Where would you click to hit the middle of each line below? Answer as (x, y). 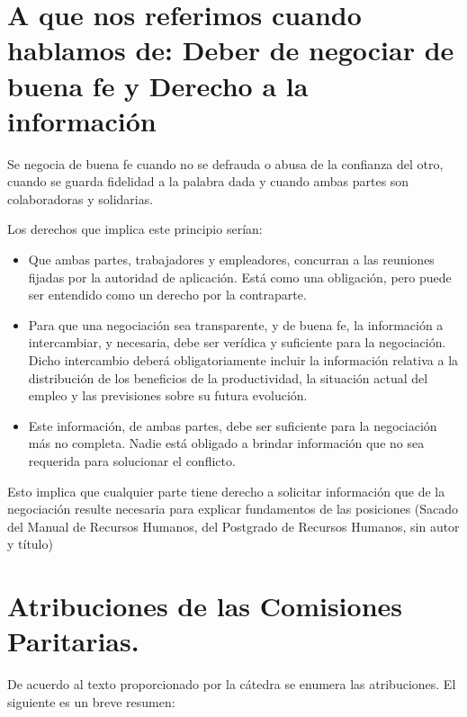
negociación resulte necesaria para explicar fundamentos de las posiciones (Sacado (233, 509)
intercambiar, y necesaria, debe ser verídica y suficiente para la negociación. (237, 342)
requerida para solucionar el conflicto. (132, 461)
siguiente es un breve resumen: (91, 701)
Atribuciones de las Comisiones (205, 606)
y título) (30, 544)
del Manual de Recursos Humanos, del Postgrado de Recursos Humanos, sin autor (233, 526)
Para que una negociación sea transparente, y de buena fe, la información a (236, 324)
